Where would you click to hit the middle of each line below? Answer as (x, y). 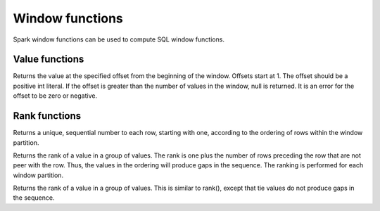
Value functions (49, 59)
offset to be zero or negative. (55, 96)
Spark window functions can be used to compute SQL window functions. (119, 39)
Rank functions (47, 116)
